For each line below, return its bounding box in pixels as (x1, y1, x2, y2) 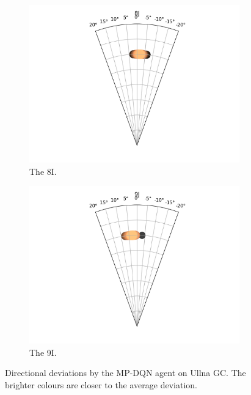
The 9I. (29, 345, 57, 358)
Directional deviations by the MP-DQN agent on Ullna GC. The (5, 366, 246, 379)
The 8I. (29, 164, 57, 177)
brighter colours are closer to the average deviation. (5, 378, 197, 391)
